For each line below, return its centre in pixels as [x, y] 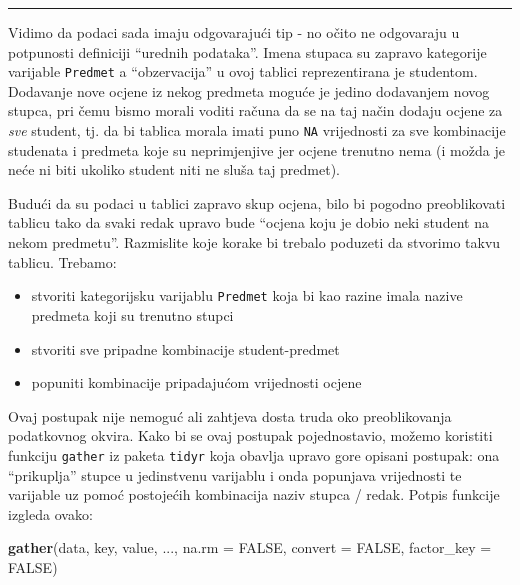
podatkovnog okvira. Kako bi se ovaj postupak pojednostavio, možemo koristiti [250, 435]
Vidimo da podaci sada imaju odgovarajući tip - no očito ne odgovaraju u [234, 32]
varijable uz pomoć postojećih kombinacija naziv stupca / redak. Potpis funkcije [254, 494]
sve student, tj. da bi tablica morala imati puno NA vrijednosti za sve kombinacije [257, 130]
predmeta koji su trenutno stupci [132, 314]
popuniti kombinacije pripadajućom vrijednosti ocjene [196, 382]
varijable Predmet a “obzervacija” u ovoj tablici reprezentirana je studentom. [243, 71]
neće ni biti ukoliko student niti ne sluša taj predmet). [174, 169]
